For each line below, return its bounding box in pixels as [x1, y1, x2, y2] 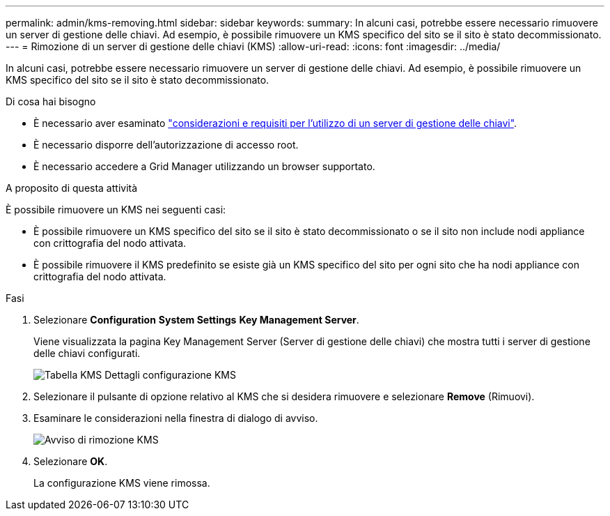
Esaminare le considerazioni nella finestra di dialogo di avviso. [33, 412, 318, 424]
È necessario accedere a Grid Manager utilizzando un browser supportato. [33, 160, 375, 172]
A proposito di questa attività [6, 182, 138, 194]
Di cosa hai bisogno [6, 96, 96, 107]
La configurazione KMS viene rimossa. [33, 477, 210, 489]
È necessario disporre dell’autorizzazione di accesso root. [33, 139, 299, 151]
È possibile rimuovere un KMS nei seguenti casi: [6, 204, 226, 215]
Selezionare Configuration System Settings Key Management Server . [33, 314, 359, 326]
